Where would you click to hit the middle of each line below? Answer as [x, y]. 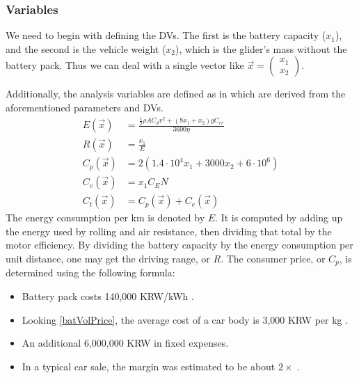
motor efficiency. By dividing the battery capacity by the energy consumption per [179, 245]
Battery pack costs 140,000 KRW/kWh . [108, 296]
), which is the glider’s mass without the [261, 48]
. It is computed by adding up [279, 218]
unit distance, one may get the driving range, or [108, 258]
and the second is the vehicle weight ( [86, 48]
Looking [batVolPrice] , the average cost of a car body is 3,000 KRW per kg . [185, 319]
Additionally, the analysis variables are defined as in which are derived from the [176, 94]
